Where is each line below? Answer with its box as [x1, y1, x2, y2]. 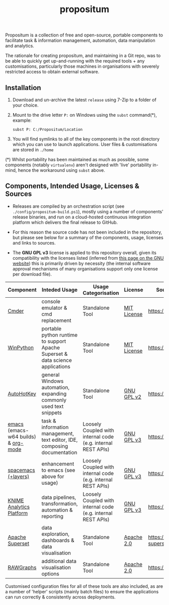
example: [12, 117, 32, 123]
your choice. [12, 102, 39, 108]
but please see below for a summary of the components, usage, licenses [12, 234, 163, 241]
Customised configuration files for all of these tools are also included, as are [5, 583, 163, 589]
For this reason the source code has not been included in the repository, [12, 229, 162, 235]
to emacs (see [41, 467, 75, 474]
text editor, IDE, [41, 436, 78, 443]
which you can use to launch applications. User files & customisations [12, 142, 157, 147]
